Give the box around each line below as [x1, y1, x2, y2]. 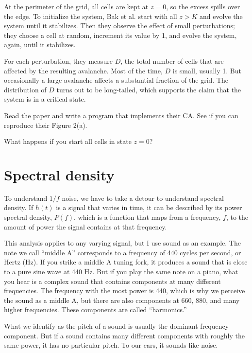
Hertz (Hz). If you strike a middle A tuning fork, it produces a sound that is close [4, 257, 248, 267]
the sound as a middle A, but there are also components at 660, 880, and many [4, 295, 240, 305]
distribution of [4, 84, 47, 94]
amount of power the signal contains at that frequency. [4, 221, 167, 231]
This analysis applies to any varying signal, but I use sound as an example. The [4, 238, 241, 248]
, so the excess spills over [166, 1, 240, 11]
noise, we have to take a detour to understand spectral [62, 193, 224, 203]
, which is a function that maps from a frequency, [74, 212, 221, 222]
